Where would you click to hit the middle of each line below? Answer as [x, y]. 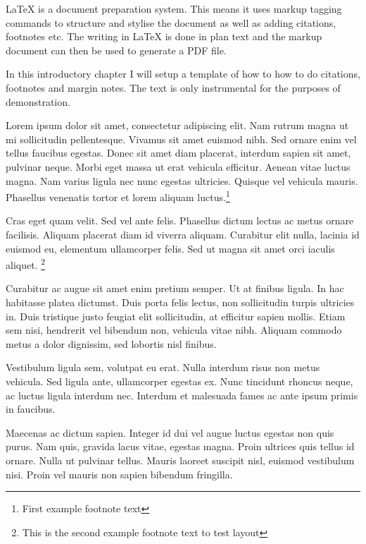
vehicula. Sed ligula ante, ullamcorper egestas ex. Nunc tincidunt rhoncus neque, [179, 381]
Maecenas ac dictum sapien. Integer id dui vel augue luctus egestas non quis [170, 432]
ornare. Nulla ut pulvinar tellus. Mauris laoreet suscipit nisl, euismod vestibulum [180, 460]
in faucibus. [31, 409]
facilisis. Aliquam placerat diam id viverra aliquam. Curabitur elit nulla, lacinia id [183, 234]
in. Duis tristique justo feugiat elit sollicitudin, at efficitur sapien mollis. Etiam [176, 316]
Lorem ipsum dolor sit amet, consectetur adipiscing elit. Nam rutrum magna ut [177, 125]
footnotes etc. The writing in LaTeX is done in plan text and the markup [164, 36]
